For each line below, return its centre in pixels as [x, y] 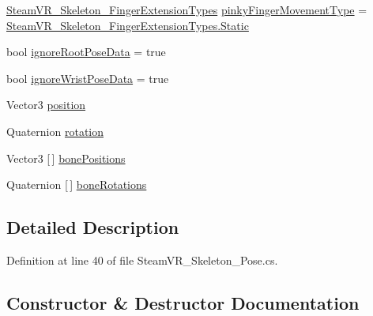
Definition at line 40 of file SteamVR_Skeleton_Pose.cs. [142, 260]
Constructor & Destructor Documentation [183, 302]
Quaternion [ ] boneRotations [77, 184]
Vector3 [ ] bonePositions [66, 158]
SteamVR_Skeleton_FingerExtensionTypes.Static [128, 25]
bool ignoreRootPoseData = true [86, 52]
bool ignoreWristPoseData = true [88, 78]
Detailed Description [93, 227]
